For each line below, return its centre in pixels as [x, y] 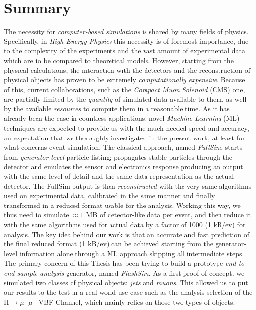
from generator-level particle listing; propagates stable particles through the [118, 156]
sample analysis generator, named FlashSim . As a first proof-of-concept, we [131, 272]
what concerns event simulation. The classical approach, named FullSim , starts [123, 147]
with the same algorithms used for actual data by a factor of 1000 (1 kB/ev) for [125, 224]
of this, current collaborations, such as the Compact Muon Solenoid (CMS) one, [125, 89]
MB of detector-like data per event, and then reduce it [168, 215]
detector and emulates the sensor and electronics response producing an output [124, 166]
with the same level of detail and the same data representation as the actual [119, 176]
